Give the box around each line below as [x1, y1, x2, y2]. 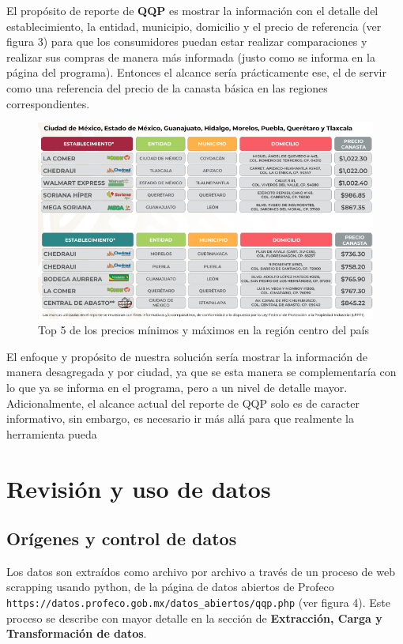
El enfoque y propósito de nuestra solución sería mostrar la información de [6, 348, 368, 364]
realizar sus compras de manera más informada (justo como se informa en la [6, 48, 375, 65]
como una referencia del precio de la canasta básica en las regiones [6, 79, 328, 96]
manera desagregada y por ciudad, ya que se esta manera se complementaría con [6, 363, 397, 380]
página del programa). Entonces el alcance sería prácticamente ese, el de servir [6, 64, 386, 81]
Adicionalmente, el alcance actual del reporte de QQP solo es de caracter [6, 394, 360, 411]
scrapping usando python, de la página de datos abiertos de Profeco [6, 578, 334, 595]
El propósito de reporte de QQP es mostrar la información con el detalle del [6, 2, 379, 18]
